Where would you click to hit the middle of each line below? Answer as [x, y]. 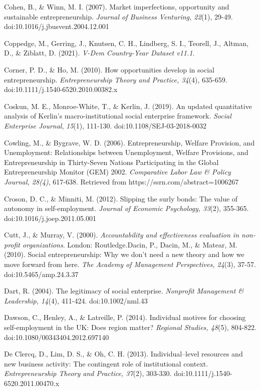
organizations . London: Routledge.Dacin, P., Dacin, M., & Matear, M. [130, 244]
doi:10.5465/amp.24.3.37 [41, 274]
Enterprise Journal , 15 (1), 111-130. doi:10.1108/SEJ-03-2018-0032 [105, 125]
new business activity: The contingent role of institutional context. [106, 363]
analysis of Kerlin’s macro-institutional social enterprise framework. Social [118, 116]
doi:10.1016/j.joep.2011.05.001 [50, 218]
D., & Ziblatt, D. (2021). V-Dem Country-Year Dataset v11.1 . [99, 53]
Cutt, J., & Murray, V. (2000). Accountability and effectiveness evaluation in [122, 235]
